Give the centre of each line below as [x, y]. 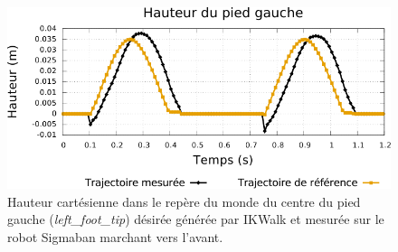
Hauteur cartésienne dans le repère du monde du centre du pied [184, 201]
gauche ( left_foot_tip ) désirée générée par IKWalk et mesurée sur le [196, 219]
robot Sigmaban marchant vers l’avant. [115, 236]
